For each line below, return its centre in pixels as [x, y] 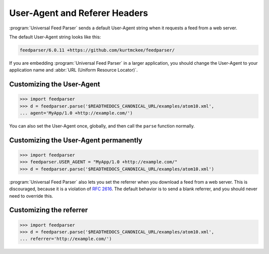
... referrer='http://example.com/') [66, 239]
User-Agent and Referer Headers [79, 13]
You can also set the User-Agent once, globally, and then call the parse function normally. [102, 126]
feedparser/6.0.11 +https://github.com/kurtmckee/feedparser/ [97, 50]
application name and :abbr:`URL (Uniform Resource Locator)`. [73, 70]
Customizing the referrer [49, 210]
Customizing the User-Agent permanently [76, 140]
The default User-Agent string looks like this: [55, 37]
